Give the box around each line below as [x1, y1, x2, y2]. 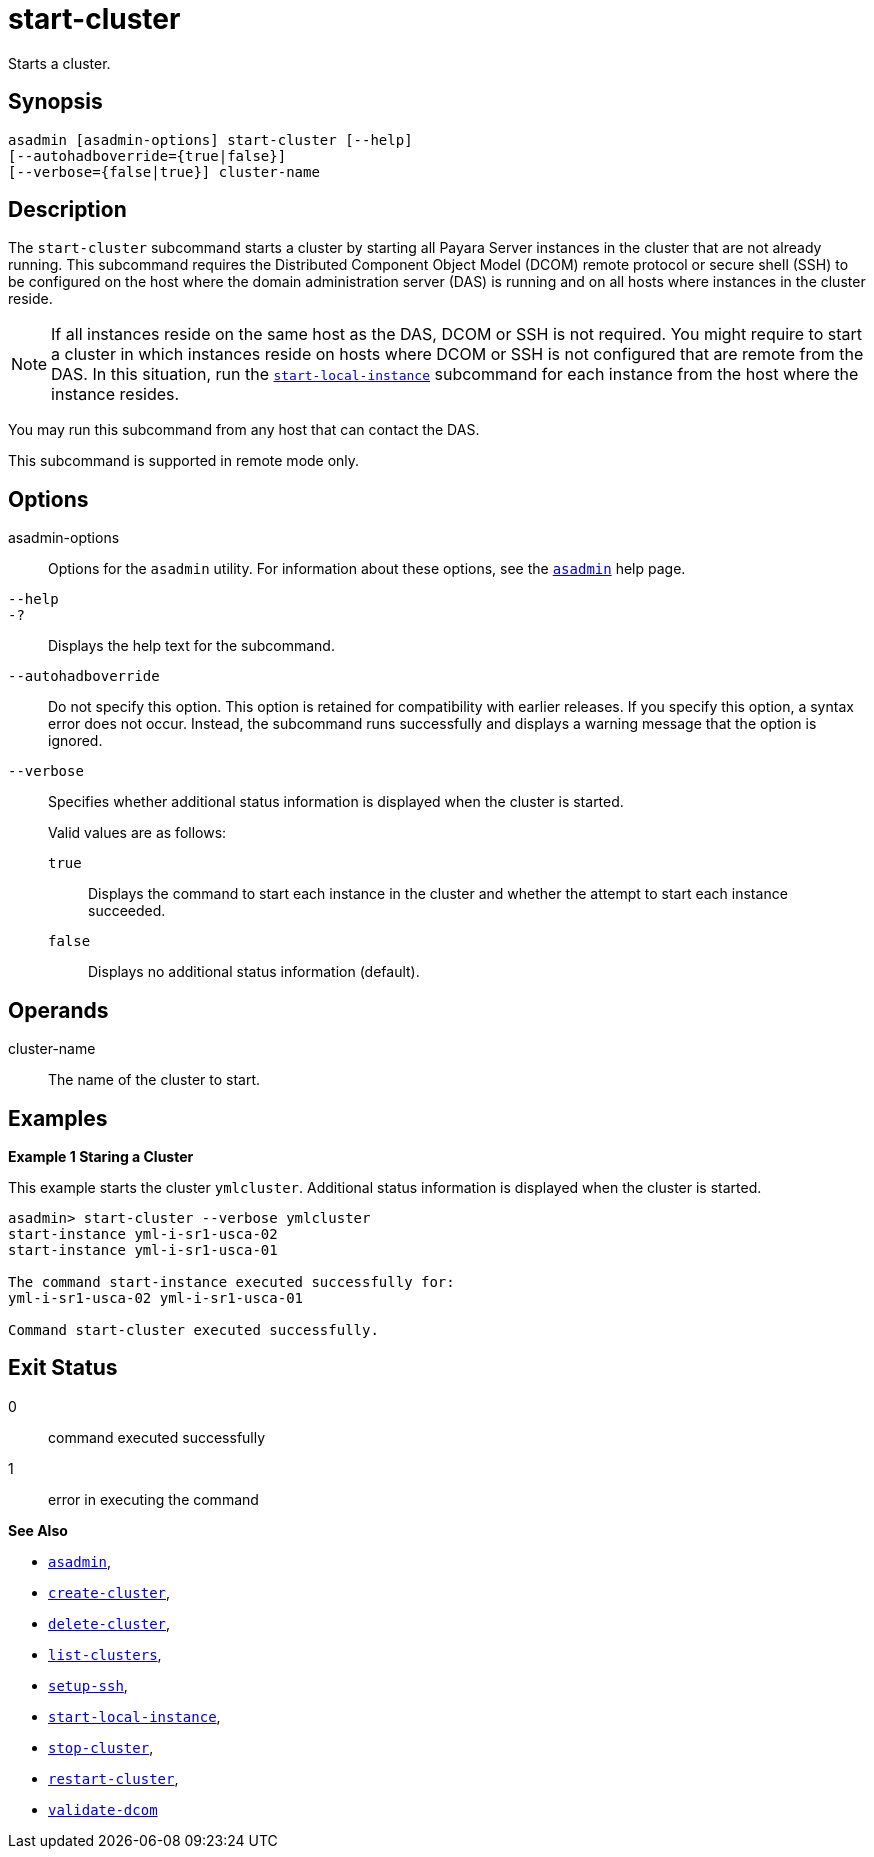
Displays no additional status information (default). [88, 963, 420, 981]
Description [8, 197, 127, 223]
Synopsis [8, 89, 103, 115]
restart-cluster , [48, 1769, 179, 1787]
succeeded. [88, 902, 166, 920]
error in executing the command [48, 1490, 259, 1508]
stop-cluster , [48, 1738, 154, 1756]
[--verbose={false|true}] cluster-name [8, 163, 320, 180]
